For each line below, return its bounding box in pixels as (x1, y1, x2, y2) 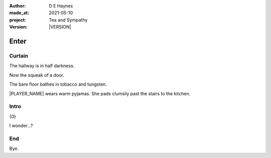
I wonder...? (9, 123, 33, 129)
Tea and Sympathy (49, 17, 88, 23)
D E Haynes (49, 3, 73, 9)
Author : (9, 3, 26, 9)
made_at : (9, 10, 30, 16)
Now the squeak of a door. (9, 72, 65, 78)
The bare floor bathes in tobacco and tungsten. (9, 81, 107, 87)
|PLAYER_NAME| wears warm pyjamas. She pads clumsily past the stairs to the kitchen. (9, 90, 191, 96)
